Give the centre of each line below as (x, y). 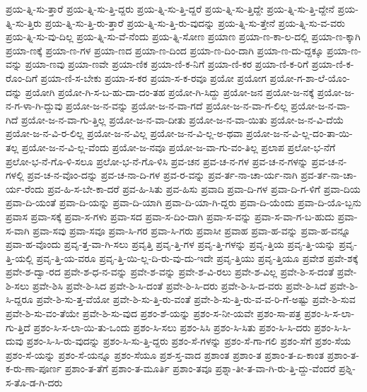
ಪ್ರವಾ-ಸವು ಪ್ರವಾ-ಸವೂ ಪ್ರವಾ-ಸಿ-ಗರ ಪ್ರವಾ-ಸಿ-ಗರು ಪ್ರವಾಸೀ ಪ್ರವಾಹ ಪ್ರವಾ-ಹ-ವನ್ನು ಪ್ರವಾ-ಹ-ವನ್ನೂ (192, 230)
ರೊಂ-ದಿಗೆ (22, 77)
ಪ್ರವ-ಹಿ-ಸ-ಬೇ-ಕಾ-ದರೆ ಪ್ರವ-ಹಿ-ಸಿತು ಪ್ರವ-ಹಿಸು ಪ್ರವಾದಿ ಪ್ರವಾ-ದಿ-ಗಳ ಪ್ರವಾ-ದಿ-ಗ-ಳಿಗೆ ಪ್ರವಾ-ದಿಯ (204, 188)
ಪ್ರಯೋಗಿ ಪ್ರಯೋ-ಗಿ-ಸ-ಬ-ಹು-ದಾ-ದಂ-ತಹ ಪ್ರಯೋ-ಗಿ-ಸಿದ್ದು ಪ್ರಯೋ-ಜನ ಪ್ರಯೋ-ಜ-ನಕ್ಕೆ (170, 91)
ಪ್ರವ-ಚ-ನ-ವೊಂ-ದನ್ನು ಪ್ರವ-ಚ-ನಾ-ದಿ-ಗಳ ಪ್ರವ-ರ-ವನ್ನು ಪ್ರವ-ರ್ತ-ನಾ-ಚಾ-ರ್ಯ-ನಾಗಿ (162, 175)
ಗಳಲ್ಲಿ (15, 175)
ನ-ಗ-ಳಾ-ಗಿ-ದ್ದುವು (34, 106)
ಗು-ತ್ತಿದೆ (18, 327)
